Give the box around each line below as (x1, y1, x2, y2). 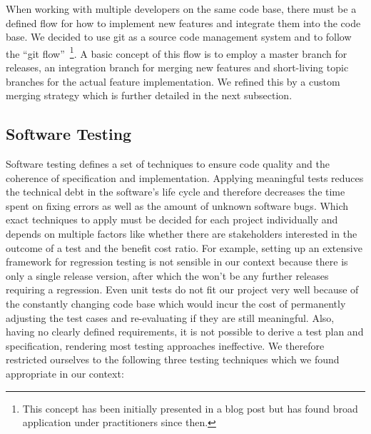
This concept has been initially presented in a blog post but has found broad (22, 400, 358, 415)
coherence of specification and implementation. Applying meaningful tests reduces (6, 170, 364, 185)
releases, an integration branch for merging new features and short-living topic (6, 60, 349, 75)
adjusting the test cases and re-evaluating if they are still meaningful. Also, (6, 310, 335, 325)
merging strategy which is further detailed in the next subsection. (6, 88, 293, 103)
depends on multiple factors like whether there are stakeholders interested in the (6, 226, 357, 241)
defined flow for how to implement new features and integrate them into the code (6, 15, 361, 30)
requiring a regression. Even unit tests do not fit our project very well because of (6, 282, 359, 297)
